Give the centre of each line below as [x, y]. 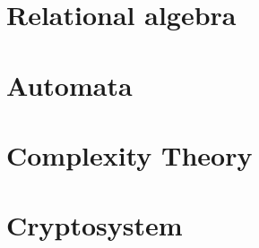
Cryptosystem [95, 225]
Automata [69, 85]
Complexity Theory [129, 154]
